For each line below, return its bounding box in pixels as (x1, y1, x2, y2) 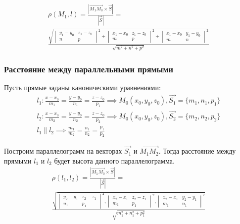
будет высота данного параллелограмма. (54, 155, 175, 166)
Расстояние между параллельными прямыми (4, 63, 173, 75)
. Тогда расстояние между (158, 146, 236, 156)
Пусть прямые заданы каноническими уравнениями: (4, 82, 161, 93)
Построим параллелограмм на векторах (4, 146, 122, 156)
